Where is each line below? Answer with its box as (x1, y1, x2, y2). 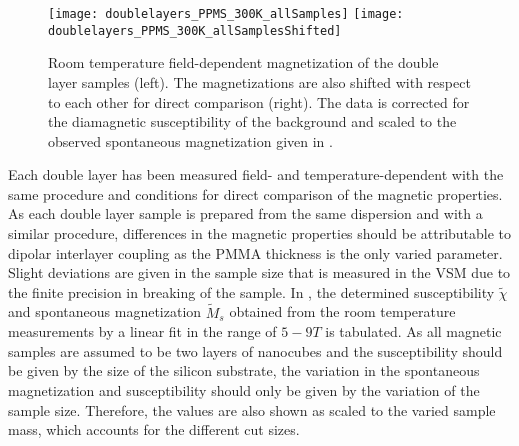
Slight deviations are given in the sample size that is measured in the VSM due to (8, 262, 511, 283)
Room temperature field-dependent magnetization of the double (48, 52, 439, 73)
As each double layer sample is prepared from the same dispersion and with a (8, 203, 483, 224)
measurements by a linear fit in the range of (8, 321, 277, 342)
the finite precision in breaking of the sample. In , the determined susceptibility (8, 281, 495, 302)
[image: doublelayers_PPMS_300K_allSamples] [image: (48, 7, 404, 21)
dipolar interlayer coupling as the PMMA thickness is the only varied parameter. (8, 242, 503, 263)
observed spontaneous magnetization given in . (48, 130, 333, 151)
